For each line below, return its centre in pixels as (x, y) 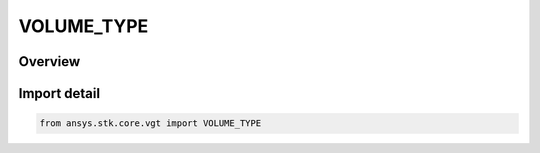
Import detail (59, 93)
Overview (49, 61)
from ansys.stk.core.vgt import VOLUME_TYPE (150, 123)
